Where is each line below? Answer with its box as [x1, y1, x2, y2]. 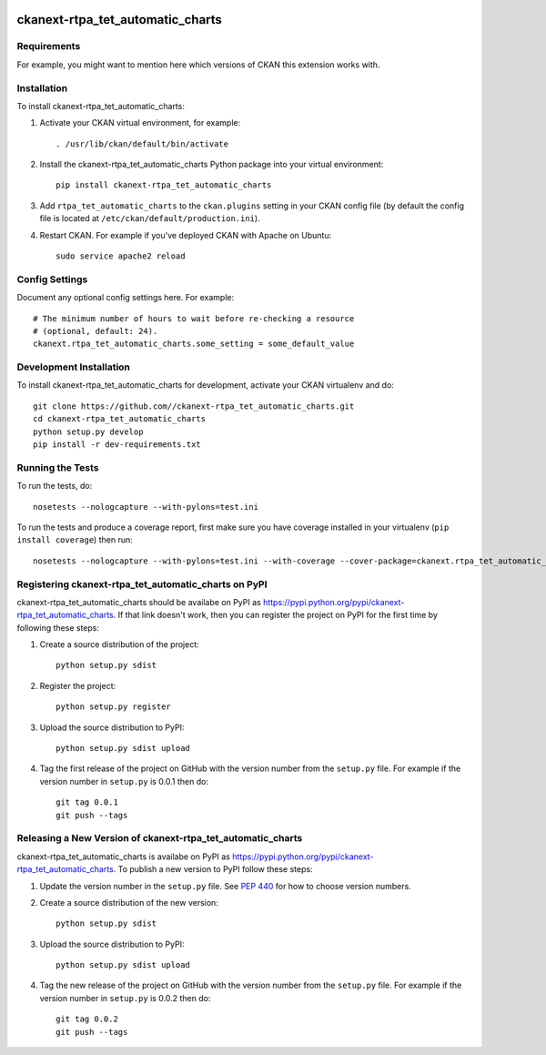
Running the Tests [16, 461, 99, 473]
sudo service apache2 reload [56, 251, 186, 261]
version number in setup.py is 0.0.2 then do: [39, 992, 211, 1003]
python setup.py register [56, 702, 172, 712]
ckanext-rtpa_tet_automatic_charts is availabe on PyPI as [16, 851, 231, 862]
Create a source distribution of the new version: [39, 897, 218, 908]
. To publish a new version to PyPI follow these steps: [113, 864, 313, 875]
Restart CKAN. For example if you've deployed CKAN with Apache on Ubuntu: [39, 229, 332, 240]
